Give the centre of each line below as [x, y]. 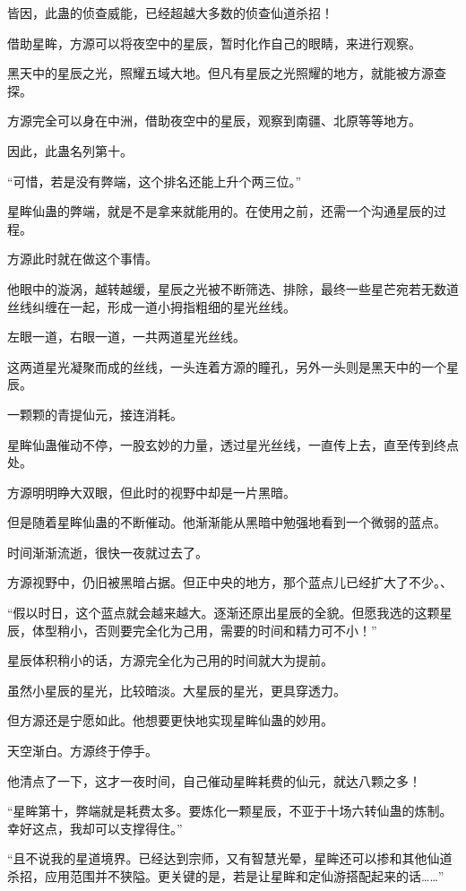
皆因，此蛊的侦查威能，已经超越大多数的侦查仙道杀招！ [170, 13]
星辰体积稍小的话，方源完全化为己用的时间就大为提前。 [170, 660]
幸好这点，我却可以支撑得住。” [95, 828]
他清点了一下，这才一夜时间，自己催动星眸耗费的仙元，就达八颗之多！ [214, 780]
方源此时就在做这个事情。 [82, 259]
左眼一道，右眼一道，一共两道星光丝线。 [126, 337]
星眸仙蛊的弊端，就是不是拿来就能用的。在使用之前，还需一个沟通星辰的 [220, 211]
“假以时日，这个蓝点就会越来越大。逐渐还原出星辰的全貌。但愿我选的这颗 [224, 613]
